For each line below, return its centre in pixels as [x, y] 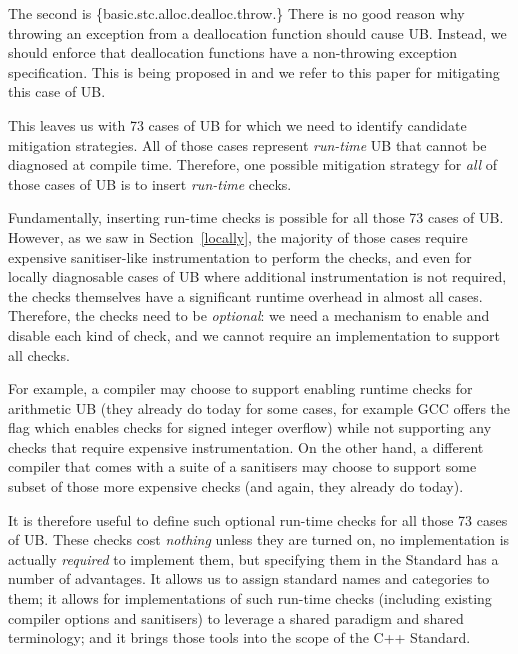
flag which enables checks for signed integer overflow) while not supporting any [250, 427]
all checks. [39, 354]
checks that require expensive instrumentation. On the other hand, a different [246, 446]
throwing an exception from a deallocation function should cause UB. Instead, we [257, 32]
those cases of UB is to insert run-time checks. [150, 183]
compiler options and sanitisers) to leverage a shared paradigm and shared [236, 617]
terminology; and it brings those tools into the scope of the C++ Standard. [239, 637]
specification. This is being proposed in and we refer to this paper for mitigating [254, 71]
